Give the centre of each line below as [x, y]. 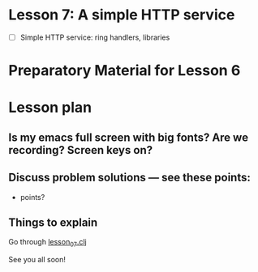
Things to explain [53, 222]
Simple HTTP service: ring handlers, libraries [95, 37]
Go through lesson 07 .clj [47, 243]
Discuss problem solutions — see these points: [130, 178]
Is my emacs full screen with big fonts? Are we [129, 137]
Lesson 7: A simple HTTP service [122, 15]
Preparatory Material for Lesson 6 [125, 71]
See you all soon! [37, 260]
